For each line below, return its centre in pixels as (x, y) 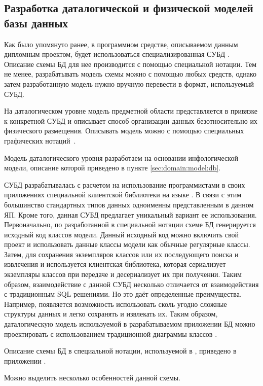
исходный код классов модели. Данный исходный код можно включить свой (121, 234)
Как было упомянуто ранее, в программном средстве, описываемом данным (121, 44)
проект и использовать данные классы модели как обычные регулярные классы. (127, 244)
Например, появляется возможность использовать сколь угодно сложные (116, 304)
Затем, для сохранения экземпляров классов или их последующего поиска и (121, 254)
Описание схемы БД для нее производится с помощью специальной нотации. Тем (130, 64)
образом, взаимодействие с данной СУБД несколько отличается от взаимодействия (131, 284)
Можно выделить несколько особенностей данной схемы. (92, 378)
